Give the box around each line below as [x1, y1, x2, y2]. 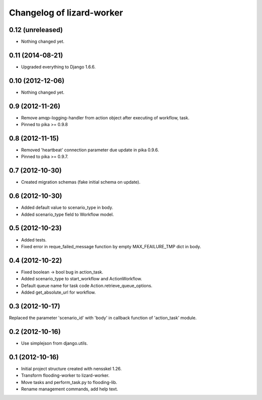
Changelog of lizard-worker [9, 7, 123, 18]
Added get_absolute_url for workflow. [21, 289, 96, 295]
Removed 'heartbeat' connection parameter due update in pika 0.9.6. [21, 147, 159, 153]
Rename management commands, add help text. [21, 386, 118, 392]
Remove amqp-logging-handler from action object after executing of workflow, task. [21, 114, 190, 121]
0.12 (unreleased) [9, 26, 63, 34]
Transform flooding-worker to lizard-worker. [21, 372, 110, 378]
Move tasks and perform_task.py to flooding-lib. [21, 379, 117, 385]
